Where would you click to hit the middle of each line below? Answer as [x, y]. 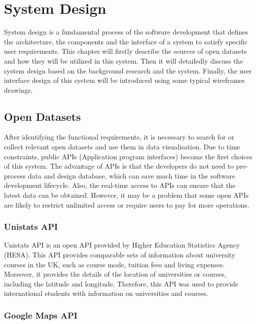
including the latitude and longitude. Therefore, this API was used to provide [121, 283]
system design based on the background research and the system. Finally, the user [128, 70]
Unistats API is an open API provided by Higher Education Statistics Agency [122, 245]
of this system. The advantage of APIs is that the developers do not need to [119, 166]
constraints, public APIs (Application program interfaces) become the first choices [128, 156]
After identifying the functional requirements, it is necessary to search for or [119, 137]
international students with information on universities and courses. [106, 293]
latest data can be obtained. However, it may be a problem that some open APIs [126, 195]
